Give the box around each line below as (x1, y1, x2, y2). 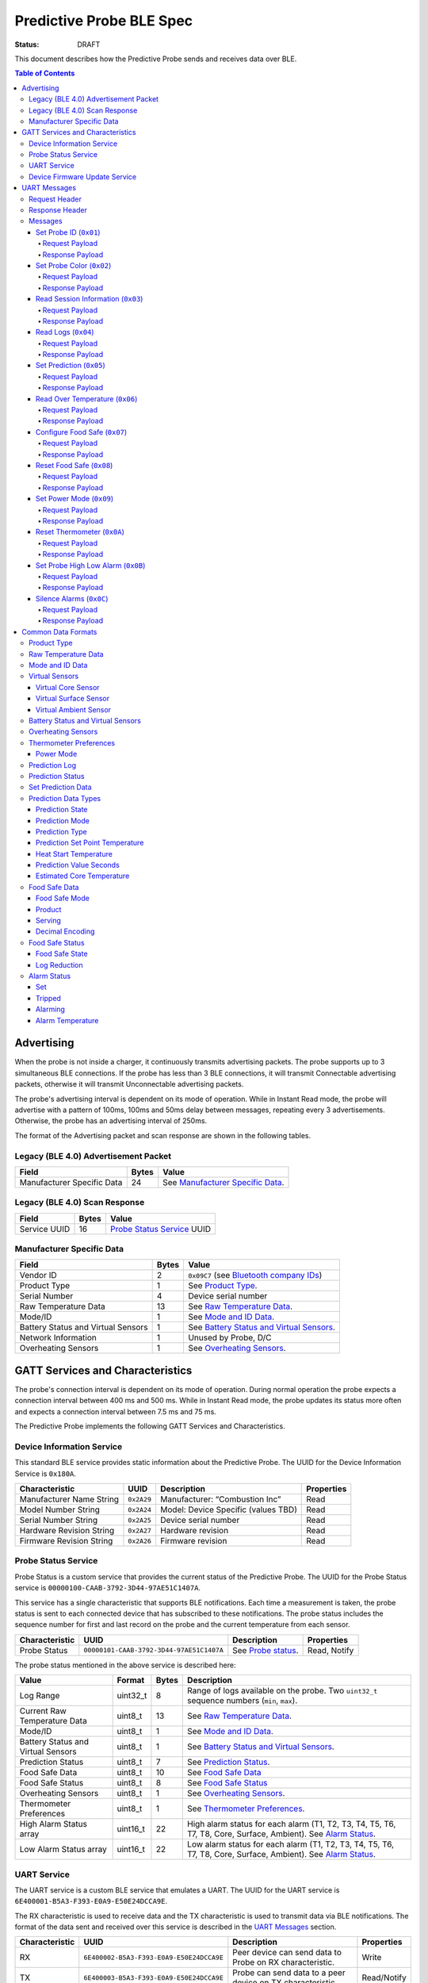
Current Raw (19, 1705, 67, 1716)
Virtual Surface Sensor (36, 694, 110, 704)
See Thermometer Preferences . (187, 1803, 305, 1814)
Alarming (36, 1004, 65, 1015)
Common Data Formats (21, 627, 97, 636)
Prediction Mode (36, 815, 90, 825)
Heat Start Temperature (36, 849, 113, 858)
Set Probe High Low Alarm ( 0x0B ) (36, 560, 146, 570)
